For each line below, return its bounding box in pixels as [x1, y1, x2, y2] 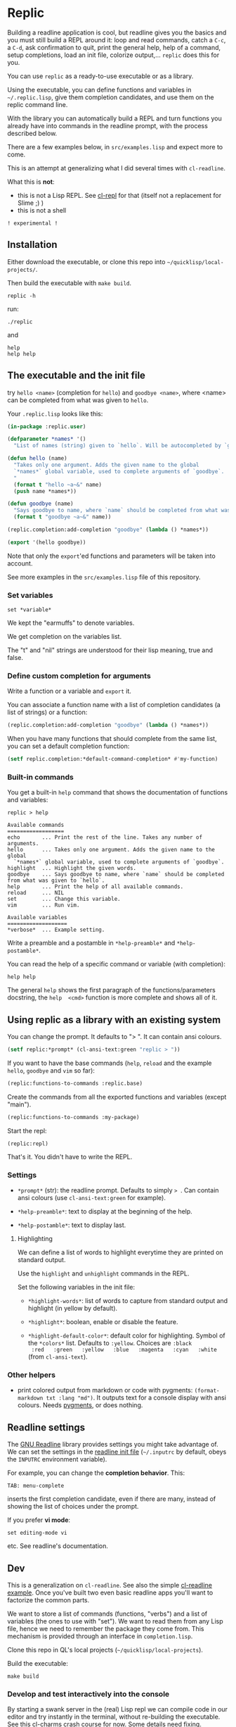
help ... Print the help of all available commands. [7, 883, 184, 890]
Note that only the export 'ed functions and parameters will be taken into [7, 551, 216, 560]
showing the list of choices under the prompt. [7, 1502, 139, 1511]
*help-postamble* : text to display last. [17, 1221, 126, 1230]
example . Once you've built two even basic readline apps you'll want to [7, 1588, 214, 1597]
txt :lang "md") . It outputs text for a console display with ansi [46, 1393, 227, 1402]
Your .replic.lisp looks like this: [7, 409, 103, 418]
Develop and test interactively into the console [7, 1689, 170, 1699]
